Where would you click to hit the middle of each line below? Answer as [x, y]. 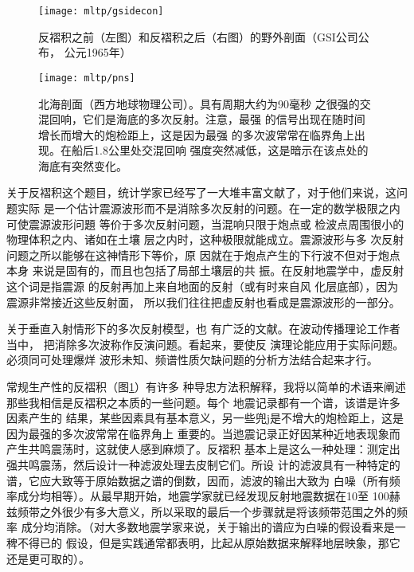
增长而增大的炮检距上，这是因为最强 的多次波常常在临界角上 [196, 134]
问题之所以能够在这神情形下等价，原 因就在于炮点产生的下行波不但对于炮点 [203, 255]
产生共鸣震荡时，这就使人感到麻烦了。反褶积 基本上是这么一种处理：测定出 [203, 449]
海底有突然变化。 [83, 165]
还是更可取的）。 [48, 558]
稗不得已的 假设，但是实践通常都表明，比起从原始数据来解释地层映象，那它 [203, 542]
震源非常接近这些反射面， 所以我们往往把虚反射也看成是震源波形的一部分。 [203, 302]
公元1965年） [98, 52]
